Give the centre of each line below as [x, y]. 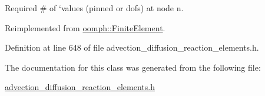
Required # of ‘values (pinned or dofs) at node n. [94, 8]
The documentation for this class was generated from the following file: [133, 67]
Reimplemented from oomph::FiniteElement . [85, 27]
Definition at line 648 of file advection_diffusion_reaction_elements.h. [132, 47]
